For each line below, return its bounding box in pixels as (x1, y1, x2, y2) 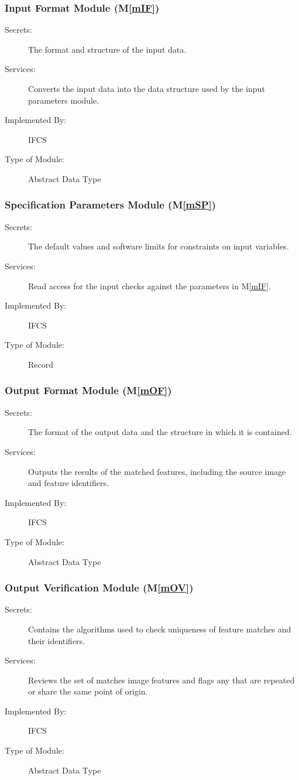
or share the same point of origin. (28, 685, 148, 697)
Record (28, 358, 54, 370)
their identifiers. (28, 634, 85, 646)
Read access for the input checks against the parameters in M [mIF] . (28, 279, 271, 292)
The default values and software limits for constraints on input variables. (28, 240, 289, 252)
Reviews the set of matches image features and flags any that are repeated (28, 673, 295, 686)
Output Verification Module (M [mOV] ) (5, 580, 194, 595)
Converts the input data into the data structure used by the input (28, 83, 265, 94)
